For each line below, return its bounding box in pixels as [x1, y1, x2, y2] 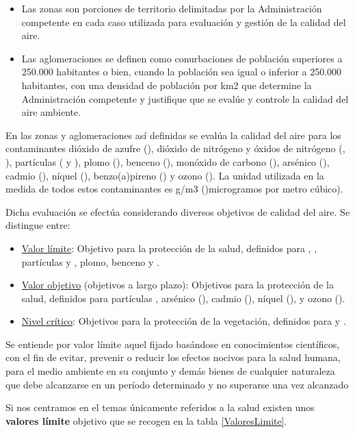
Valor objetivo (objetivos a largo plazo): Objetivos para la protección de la [21, 277, 334, 292]
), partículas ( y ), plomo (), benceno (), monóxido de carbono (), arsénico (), [5, 154, 330, 169]
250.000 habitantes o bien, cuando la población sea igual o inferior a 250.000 [21, 64, 342, 79]
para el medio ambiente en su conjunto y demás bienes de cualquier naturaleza [5, 364, 335, 378]
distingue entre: [5, 218, 70, 232]
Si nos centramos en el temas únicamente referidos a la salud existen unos [5, 400, 315, 415]
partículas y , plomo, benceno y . [21, 254, 159, 269]
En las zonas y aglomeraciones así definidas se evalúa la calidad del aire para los [5, 127, 341, 142]
